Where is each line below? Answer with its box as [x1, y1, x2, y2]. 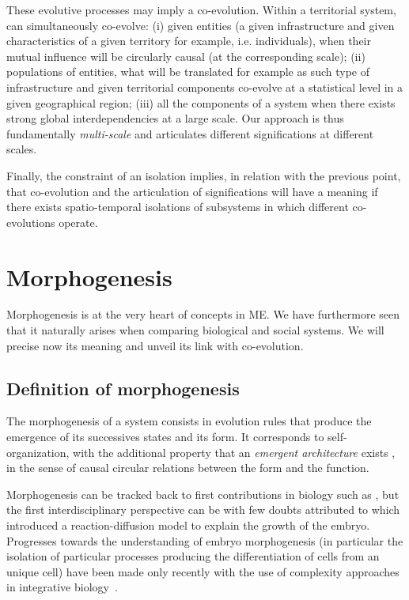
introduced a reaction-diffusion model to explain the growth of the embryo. [6, 516, 370, 533]
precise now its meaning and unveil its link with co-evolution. [6, 337, 304, 353]
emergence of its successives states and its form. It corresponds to [6, 428, 324, 445]
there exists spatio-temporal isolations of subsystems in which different [6, 198, 349, 215]
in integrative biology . [6, 579, 118, 595]
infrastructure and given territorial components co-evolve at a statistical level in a [6, 78, 403, 95]
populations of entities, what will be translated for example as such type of [6, 63, 369, 80]
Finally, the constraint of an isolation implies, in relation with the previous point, [6, 167, 401, 183]
